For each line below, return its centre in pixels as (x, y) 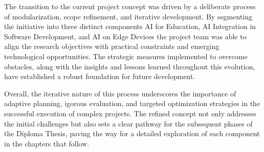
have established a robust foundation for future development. (100, 76)
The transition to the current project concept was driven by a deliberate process (130, 6)
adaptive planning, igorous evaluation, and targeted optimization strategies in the (132, 103)
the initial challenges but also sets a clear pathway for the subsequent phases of (128, 123)
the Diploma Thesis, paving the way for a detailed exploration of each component (132, 133)
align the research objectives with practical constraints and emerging (112, 46)
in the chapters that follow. (47, 143)
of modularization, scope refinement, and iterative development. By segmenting (128, 16)
